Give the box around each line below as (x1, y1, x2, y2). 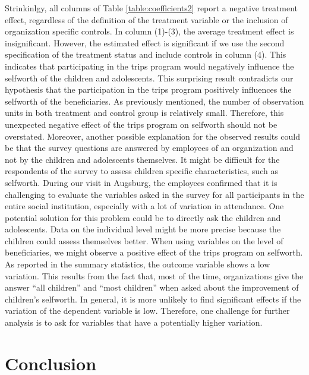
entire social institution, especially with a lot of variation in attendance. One (5, 200, 284, 212)
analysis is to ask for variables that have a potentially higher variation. (5, 316, 263, 329)
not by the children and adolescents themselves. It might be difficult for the (5, 153, 280, 165)
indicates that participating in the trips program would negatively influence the (5, 59, 294, 72)
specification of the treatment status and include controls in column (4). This (5, 48, 286, 61)
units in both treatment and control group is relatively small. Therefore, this (5, 106, 284, 119)
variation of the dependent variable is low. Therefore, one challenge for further (5, 304, 290, 317)
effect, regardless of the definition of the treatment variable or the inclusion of (5, 13, 288, 26)
